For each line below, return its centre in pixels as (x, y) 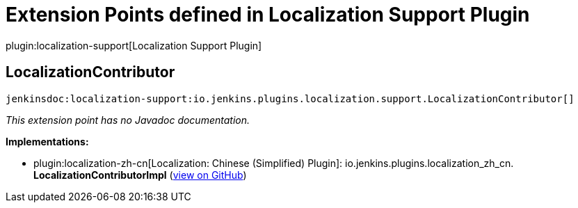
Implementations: (47, 141)
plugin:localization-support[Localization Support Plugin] (134, 45)
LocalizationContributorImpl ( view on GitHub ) (140, 175)
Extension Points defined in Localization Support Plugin (268, 15)
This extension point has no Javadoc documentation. (128, 120)
